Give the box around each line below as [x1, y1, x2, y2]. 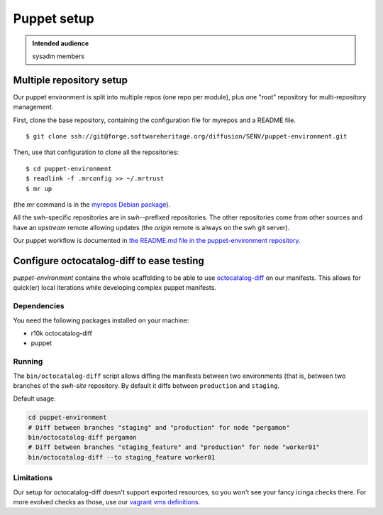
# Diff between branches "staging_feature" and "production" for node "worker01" [28, 443, 321, 451]
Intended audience [32, 39, 89, 48]
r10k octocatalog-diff [30, 329, 92, 337]
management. [13, 103, 54, 112]
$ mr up [26, 185, 52, 193]
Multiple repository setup [13, 74, 128, 86]
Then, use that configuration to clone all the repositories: [13, 148, 179, 156]
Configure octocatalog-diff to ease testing [13, 254, 205, 266]
